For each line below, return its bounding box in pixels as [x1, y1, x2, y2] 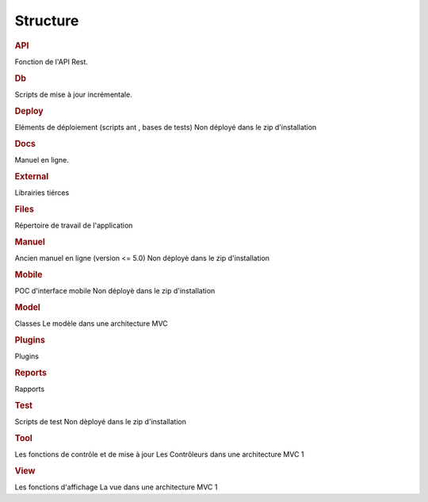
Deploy [14, 105, 44, 117]
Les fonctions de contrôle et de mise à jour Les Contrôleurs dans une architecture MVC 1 [14, 450, 304, 459]
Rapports [14, 385, 45, 394]
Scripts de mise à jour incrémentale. [14, 90, 132, 99]
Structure [14, 12, 79, 29]
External [14, 171, 49, 182]
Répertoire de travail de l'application [14, 220, 133, 230]
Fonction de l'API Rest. [14, 56, 89, 67]
